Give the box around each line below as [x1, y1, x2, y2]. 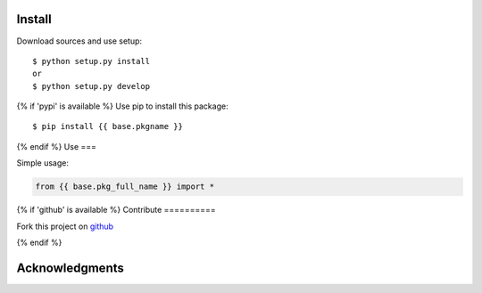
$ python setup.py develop [32, 81, 151, 91]
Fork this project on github [16, 221, 114, 232]
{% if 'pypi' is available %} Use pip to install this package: [16, 101, 229, 111]
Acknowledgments [16, 260, 125, 275]
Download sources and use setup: [16, 36, 143, 46]
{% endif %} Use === [16, 141, 97, 151]
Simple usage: [16, 158, 70, 168]
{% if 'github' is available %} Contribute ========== [16, 205, 216, 216]
